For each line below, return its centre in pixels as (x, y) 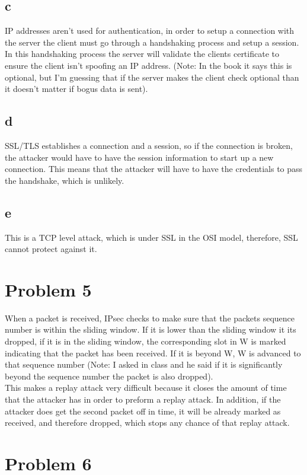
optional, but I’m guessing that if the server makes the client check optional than (152, 77)
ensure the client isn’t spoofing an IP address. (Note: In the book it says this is (148, 65)
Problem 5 (48, 289)
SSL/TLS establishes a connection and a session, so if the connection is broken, (149, 145)
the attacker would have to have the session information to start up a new (139, 157)
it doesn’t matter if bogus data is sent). (76, 89)
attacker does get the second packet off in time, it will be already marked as (143, 411)
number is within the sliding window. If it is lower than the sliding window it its (151, 329)
